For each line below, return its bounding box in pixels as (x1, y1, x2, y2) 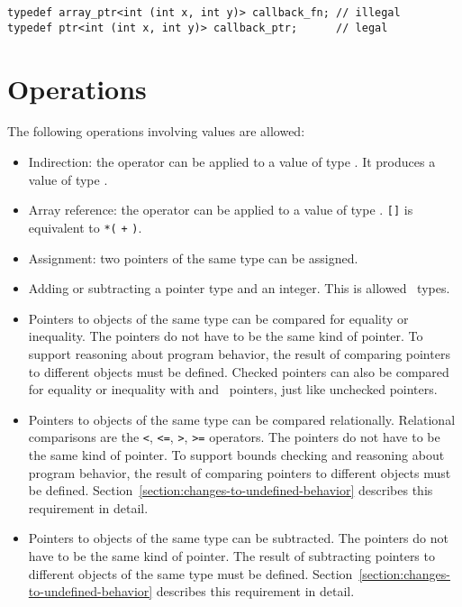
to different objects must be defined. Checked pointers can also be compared (28, 362, 449, 381)
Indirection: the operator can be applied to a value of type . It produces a (28, 152, 436, 171)
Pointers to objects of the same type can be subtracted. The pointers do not (28, 529, 448, 547)
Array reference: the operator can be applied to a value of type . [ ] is (28, 200, 413, 219)
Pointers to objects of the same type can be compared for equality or (28, 308, 409, 327)
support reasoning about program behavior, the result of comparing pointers (28, 344, 450, 363)
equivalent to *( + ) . (28, 217, 142, 236)
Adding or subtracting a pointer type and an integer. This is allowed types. (28, 279, 450, 298)
